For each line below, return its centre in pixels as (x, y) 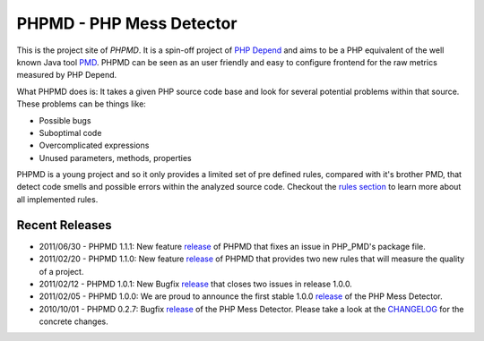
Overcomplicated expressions (94, 145)
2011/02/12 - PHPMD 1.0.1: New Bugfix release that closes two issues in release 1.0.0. (196, 284)
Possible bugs (65, 120)
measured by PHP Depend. (67, 75)
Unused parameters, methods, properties (115, 158)
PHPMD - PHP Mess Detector (127, 23)
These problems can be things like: (82, 104)
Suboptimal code (70, 132)
